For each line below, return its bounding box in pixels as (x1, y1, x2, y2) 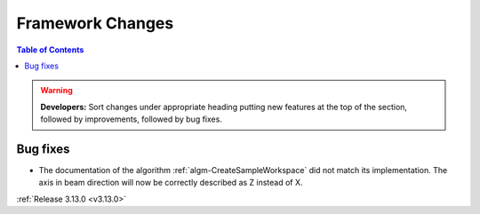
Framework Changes (16, 13, 174, 33)
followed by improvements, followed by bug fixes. (40, 114, 222, 124)
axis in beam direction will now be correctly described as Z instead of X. (38, 178, 303, 188)
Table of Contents (16, 44, 84, 55)
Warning (40, 85, 73, 96)
